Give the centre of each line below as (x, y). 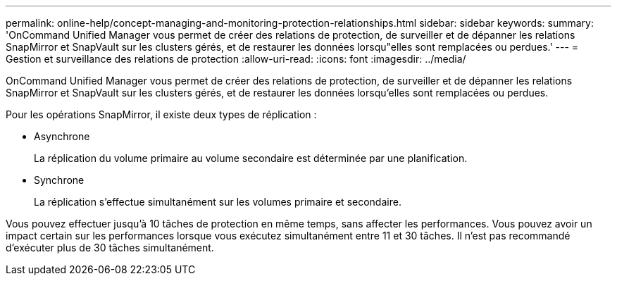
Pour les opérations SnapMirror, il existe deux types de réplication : (161, 114)
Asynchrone (62, 136)
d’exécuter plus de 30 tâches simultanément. (110, 248)
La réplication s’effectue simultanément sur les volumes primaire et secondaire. (218, 202)
